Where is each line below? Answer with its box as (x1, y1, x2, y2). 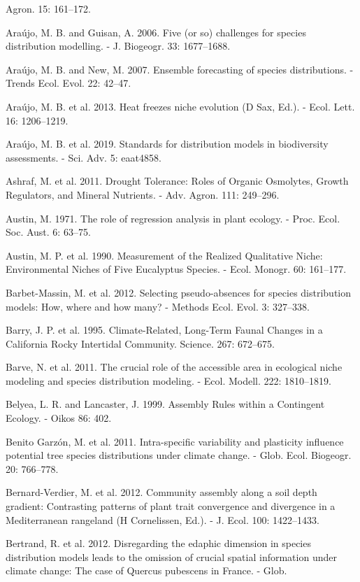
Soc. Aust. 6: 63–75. (6, 225, 91, 239)
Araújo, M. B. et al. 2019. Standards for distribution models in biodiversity (6, 136, 329, 151)
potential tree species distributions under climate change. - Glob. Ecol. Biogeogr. (6, 448, 352, 462)
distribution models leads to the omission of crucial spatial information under (6, 549, 337, 564)
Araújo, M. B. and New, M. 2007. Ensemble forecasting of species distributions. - (6, 62, 354, 76)
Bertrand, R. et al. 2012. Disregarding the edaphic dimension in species (6, 536, 311, 551)
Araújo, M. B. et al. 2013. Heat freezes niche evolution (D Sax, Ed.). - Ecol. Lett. (6, 99, 355, 113)
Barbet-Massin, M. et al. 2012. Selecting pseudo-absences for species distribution (6, 285, 352, 299)
